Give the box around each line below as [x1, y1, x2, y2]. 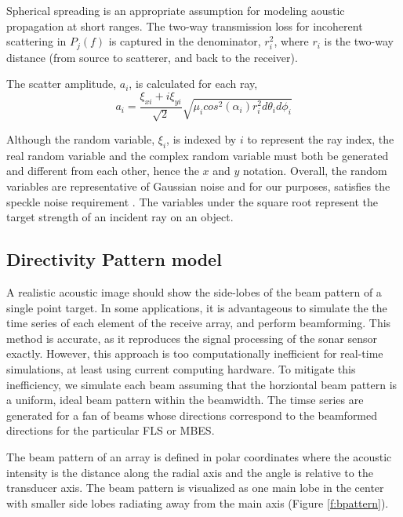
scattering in [6, 33, 67, 49]
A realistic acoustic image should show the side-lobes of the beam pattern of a [6, 284, 382, 300]
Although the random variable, [6, 131, 155, 147]
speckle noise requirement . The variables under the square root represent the [6, 193, 378, 209]
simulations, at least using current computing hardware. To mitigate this [6, 360, 356, 377]
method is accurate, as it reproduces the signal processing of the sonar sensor [6, 329, 378, 346]
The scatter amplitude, [6, 75, 117, 92]
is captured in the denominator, [108, 33, 261, 49]
